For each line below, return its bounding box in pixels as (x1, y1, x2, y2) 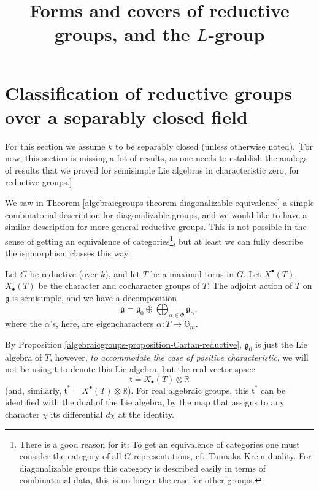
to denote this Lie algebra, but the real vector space (60, 362, 255, 375)
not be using (5, 362, 52, 375)
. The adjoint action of (207, 279, 293, 292)
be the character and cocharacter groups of (38, 279, 200, 292)
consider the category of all (19, 450, 121, 462)
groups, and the (54, 21, 190, 47)
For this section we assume (5, 139, 106, 152)
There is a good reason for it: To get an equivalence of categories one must (19, 437, 300, 450)
